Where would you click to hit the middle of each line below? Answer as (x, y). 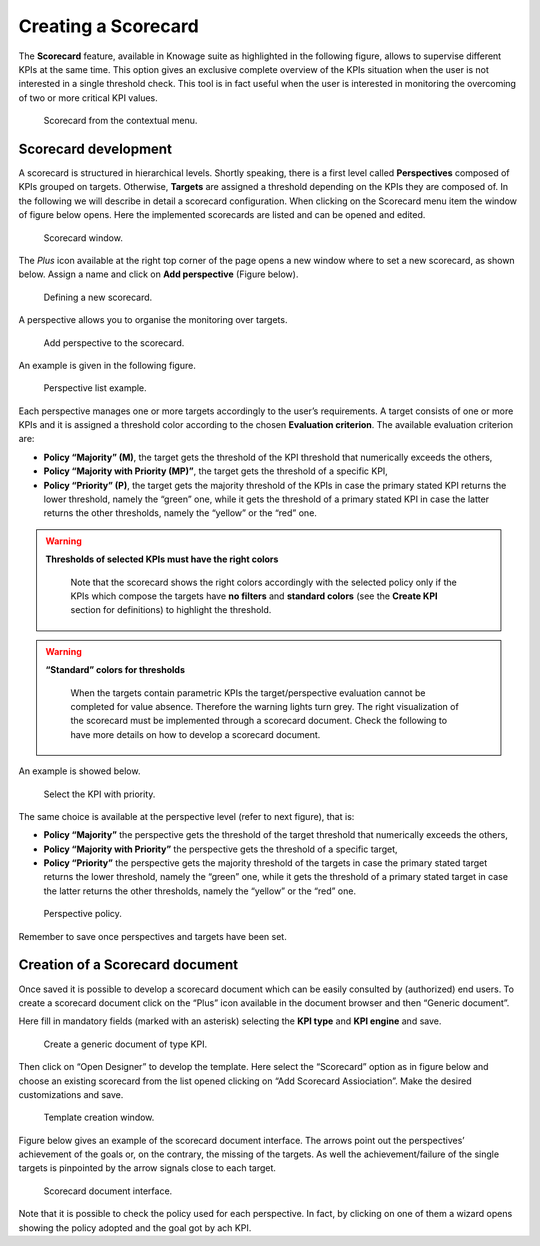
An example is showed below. (79, 771)
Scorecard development (95, 148)
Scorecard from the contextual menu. (120, 121)
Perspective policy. (82, 914)
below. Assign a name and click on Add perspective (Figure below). (158, 274)
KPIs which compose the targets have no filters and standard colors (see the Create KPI (254, 596)
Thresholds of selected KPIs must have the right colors (162, 559)
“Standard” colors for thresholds (115, 670)
